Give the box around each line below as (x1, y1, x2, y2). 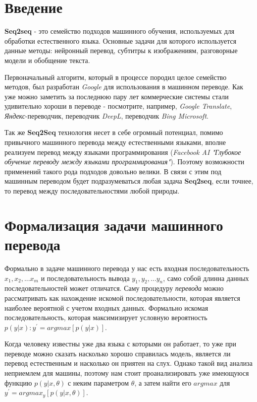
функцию (4, 377, 32, 388)
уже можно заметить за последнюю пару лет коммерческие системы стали (4, 91, 229, 101)
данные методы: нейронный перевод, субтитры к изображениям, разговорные (4, 45, 238, 56)
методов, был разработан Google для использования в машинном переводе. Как (4, 81, 244, 92)
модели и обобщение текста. (4, 55, 90, 65)
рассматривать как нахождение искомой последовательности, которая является (4, 292, 240, 303)
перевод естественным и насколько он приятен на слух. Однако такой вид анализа (4, 358, 253, 368)
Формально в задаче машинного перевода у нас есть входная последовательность (4, 263, 250, 273)
